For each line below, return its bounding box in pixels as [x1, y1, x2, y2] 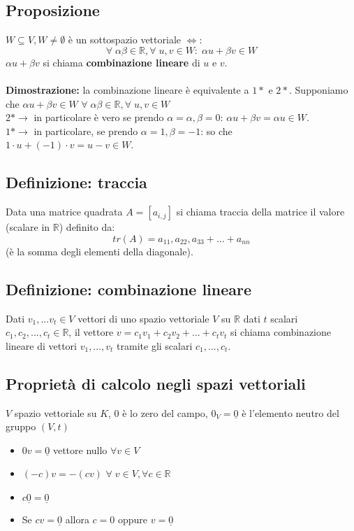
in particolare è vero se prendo [34, 110, 164, 125]
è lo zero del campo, [122, 405, 208, 420]
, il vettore [68, 325, 114, 339]
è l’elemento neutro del [242, 405, 339, 420]
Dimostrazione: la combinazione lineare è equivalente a [6, 82, 249, 97]
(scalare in [6, 220, 50, 234]
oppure [117, 512, 148, 527]
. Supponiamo [289, 82, 348, 97]
